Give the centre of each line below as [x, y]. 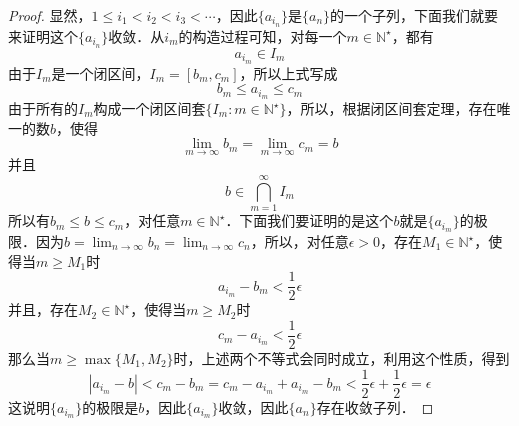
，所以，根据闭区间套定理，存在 [391, 108]
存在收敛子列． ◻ [375, 406]
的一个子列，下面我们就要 [414, 15]
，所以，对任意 [299, 241]
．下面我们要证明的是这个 [309, 220]
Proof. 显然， [50, 15]
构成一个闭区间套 [149, 108]
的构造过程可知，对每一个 [262, 35]
